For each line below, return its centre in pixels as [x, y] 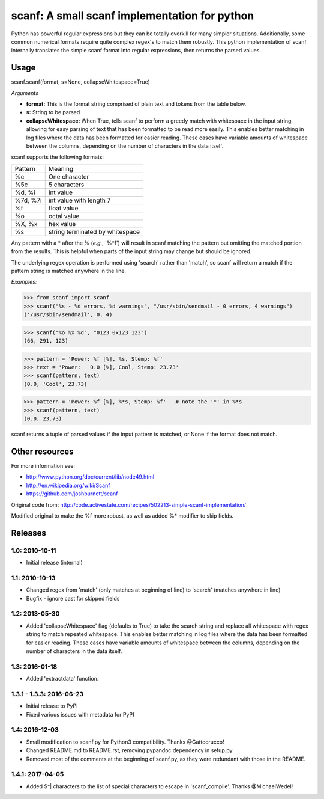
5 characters [66, 185]
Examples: [24, 282]
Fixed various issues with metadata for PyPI [80, 714]
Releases [28, 533]
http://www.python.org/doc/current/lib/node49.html [90, 477]
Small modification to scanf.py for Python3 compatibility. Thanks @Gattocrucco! [125, 742]
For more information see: [43, 466]
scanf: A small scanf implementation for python [133, 16]
